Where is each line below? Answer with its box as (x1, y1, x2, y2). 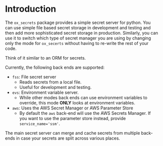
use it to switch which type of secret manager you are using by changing (5, 35, 151, 41)
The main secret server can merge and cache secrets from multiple (5, 130, 140, 136)
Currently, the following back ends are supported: (5, 64, 105, 70)
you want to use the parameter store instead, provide (19, 115, 126, 121)
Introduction (5, 3, 56, 15)
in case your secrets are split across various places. (16, 135, 120, 141)
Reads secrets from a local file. (19, 79, 82, 85)
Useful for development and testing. (19, 84, 92, 90)
